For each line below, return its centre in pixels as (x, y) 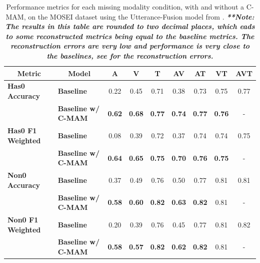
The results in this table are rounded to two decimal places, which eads (130, 26)
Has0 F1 (22, 130)
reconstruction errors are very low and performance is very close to (130, 46)
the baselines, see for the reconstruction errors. (130, 55)
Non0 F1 (23, 220)
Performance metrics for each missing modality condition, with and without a (125, 7)
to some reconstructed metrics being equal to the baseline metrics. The (130, 36)
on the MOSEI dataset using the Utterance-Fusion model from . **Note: (141, 16)
